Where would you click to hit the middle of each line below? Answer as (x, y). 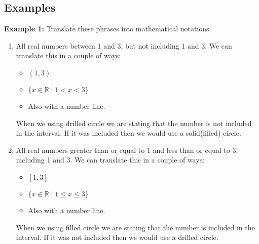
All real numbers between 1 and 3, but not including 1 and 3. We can (124, 45)
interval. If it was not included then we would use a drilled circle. (117, 237)
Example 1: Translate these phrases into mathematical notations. (108, 29)
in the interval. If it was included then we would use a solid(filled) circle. (128, 133)
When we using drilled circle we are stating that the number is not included (134, 123)
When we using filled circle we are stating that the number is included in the (135, 227)
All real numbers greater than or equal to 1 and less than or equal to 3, (127, 150)
